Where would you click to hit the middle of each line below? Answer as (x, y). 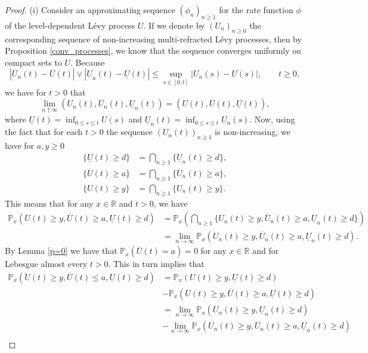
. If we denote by (174, 25)
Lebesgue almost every (46, 264)
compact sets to (33, 62)
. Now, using (272, 119)
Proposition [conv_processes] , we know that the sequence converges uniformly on (153, 50)
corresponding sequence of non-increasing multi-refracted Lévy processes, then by (153, 39)
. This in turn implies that (156, 264)
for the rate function (256, 10)
